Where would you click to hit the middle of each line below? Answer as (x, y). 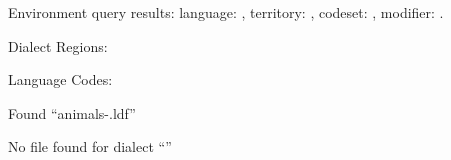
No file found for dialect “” (90, 146)
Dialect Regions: (58, 45)
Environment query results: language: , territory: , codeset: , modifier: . (226, 12)
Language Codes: (60, 79)
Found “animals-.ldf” (72, 112)
